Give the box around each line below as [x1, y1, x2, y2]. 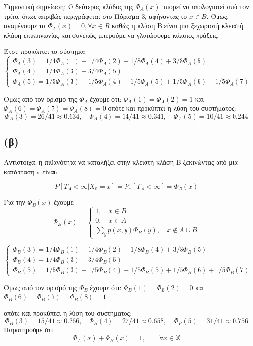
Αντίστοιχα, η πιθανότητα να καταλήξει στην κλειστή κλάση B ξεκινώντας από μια [4, 156, 238, 167]
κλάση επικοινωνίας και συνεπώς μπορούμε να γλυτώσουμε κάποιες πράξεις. [4, 30, 219, 40]
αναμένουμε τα [4, 20, 46, 31]
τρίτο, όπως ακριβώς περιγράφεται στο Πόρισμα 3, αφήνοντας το [4, 11, 187, 21]
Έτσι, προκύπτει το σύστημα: [4, 46, 86, 56]
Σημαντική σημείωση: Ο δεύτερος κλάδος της [4, 1, 133, 11]
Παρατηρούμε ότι [4, 325, 53, 335]
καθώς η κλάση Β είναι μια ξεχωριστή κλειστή [111, 20, 243, 31]
